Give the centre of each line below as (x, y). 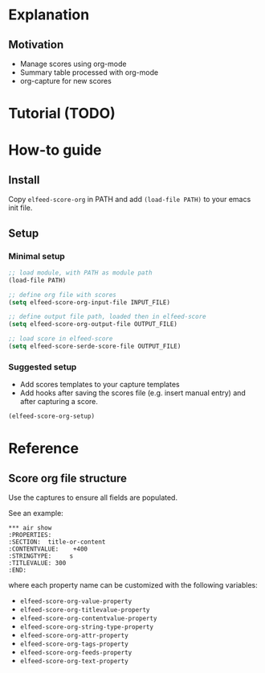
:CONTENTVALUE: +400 (48, 549)
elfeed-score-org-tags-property (74, 644)
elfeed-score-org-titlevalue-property (85, 610)
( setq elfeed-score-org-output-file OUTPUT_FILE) (93, 324)
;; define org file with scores (62, 295)
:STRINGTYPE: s (41, 556)
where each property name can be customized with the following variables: (133, 585)
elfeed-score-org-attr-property (74, 636)
